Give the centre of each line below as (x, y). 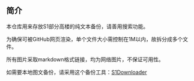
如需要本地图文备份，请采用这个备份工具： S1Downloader (77, 72)
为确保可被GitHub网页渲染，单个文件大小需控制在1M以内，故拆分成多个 (95, 39)
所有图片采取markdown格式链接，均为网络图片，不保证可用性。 (85, 59)
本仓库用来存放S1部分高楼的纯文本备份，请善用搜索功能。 (77, 26)
